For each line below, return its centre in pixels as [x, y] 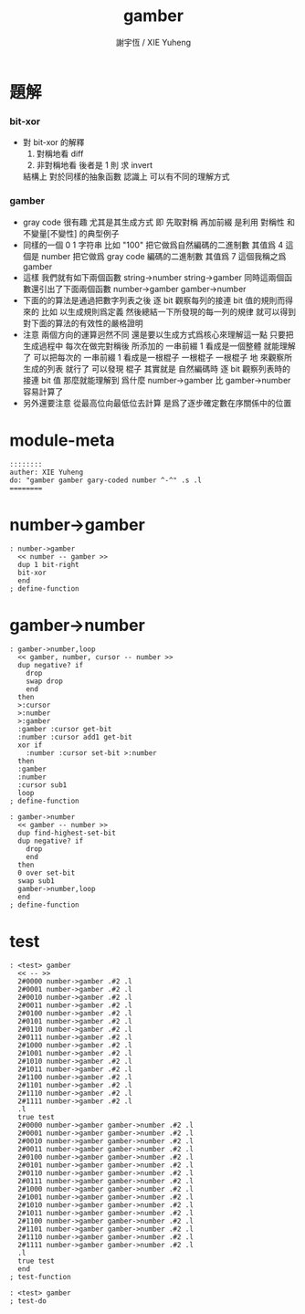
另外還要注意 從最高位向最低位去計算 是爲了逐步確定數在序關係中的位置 [157, 403]
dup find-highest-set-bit [67, 833]
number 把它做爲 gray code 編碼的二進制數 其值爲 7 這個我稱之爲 [163, 256]
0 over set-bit [47, 873]
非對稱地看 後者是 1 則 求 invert [95, 165]
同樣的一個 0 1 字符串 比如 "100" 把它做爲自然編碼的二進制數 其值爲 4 [153, 245]
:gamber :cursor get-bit [65, 730]
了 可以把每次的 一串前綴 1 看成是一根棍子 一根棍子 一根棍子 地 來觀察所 [157, 357]
